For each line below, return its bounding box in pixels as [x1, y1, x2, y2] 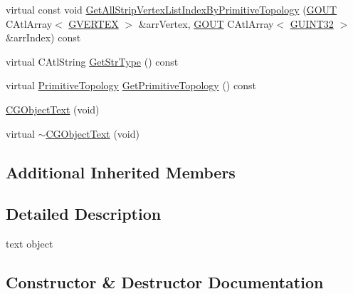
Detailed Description [6, 203, 162, 225]
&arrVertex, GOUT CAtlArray [138, 16, 274, 31]
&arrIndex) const [6, 30, 81, 45]
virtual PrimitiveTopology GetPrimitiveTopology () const [6, 78, 256, 93]
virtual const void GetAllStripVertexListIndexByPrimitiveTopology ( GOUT [6, 2, 337, 16]
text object [6, 236, 53, 251]
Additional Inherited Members [6, 161, 236, 183]
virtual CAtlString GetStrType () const [6, 54, 179, 69]
